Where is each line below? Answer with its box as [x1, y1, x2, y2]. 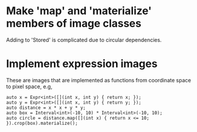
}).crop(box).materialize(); [6, 120, 78, 126]
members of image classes [6, 17, 142, 30]
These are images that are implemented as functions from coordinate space [6, 76, 191, 83]
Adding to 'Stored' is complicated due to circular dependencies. [6, 36, 162, 43]
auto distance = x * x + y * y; [6, 105, 86, 111]
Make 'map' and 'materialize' [6, 4, 152, 18]
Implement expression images [6, 57, 158, 70]
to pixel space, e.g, [6, 83, 53, 90]
